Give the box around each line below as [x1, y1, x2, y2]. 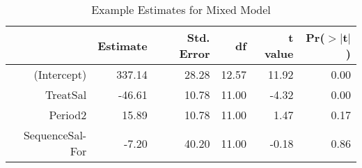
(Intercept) [33, 66, 87, 82]
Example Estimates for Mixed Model [91, 1, 271, 17]
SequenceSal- [23, 127, 87, 143]
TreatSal [45, 86, 87, 102]
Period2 [49, 107, 87, 123]
